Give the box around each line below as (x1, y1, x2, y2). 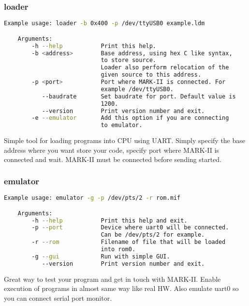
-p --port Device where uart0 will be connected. (31, 224, 229, 231)
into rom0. (101, 246, 136, 253)
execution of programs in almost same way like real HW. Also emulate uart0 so (4, 283, 239, 293)
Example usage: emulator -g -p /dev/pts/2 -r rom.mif (4, 194, 181, 202)
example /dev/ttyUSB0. (101, 85, 174, 93)
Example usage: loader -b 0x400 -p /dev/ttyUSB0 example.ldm (4, 20, 205, 27)
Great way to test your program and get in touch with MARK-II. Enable (4, 274, 221, 284)
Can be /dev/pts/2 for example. (101, 231, 205, 239)
